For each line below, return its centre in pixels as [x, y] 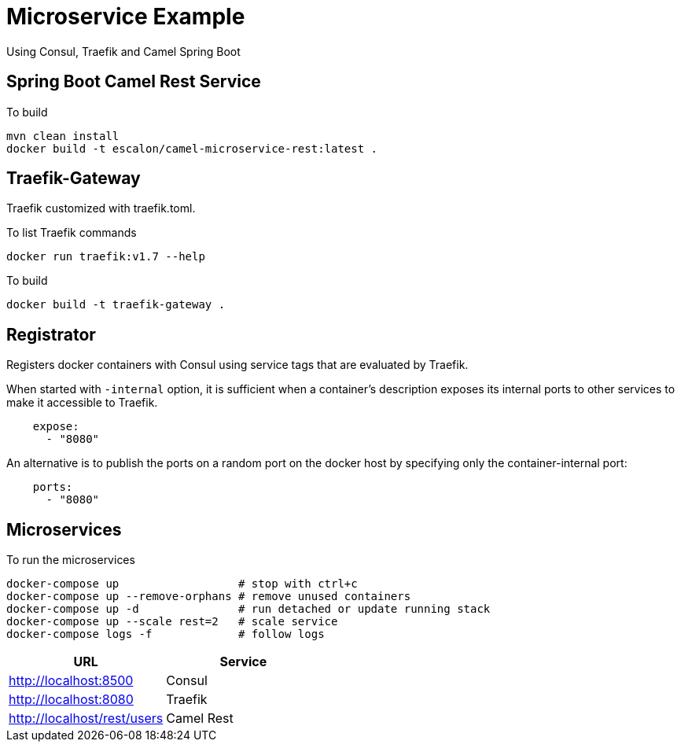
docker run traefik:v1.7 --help [106, 257]
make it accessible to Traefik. [82, 403]
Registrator [51, 334]
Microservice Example [126, 17]
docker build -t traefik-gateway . [116, 305]
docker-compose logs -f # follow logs [166, 634]
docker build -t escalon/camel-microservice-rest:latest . [192, 148]
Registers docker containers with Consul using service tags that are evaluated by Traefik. [237, 365]
